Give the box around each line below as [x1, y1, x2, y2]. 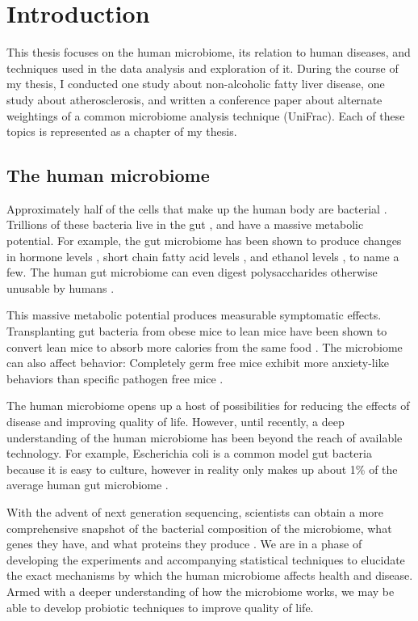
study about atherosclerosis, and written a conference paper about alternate [6, 91, 382, 108]
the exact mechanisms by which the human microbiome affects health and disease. [6, 567, 413, 584]
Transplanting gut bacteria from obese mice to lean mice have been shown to [6, 323, 387, 340]
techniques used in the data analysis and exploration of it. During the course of [6, 59, 399, 76]
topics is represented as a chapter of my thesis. [6, 123, 237, 140]
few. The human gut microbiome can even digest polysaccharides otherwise [6, 264, 378, 281]
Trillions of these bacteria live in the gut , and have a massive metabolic [6, 216, 364, 233]
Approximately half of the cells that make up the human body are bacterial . [6, 200, 387, 217]
